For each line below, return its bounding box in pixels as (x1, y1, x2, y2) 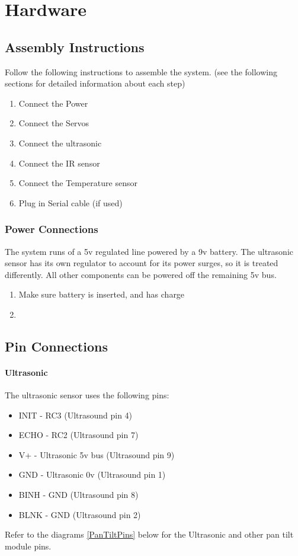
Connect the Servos (18, 117, 89, 129)
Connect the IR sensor (18, 156, 100, 169)
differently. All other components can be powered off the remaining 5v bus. (5, 268, 277, 280)
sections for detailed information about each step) (5, 77, 185, 90)
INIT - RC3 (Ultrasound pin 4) (18, 408, 133, 421)
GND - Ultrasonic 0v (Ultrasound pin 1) (18, 468, 166, 481)
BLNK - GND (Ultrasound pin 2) (18, 508, 141, 520)
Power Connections (5, 222, 98, 237)
